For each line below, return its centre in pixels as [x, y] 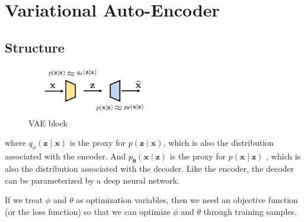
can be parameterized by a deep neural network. [92, 180]
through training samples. [250, 211]
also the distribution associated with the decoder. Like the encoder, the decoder [150, 168]
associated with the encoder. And [65, 156]
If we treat [24, 200]
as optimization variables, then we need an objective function [187, 200]
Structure [35, 47]
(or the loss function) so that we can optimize [88, 211]
